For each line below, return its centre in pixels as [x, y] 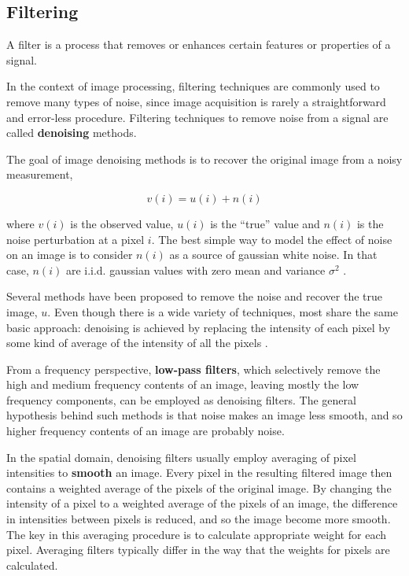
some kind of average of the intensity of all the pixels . [137, 343]
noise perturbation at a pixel [76, 239]
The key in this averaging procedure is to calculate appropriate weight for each [196, 534]
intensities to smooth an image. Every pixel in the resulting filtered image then [199, 473]
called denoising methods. [72, 133]
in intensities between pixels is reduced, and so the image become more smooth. [199, 519]
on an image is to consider [70, 255]
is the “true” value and [265, 223]
